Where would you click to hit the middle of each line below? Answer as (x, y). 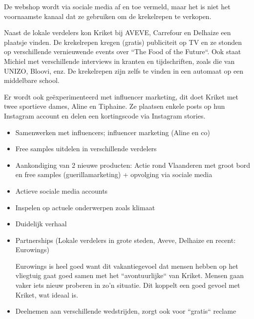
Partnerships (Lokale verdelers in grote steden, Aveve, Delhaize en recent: (126, 240)
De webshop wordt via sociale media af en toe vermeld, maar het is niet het (117, 6)
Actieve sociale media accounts (62, 190)
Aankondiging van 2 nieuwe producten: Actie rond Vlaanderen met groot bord (133, 165)
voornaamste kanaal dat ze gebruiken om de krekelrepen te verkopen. (108, 16)
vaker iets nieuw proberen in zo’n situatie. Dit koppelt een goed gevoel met (128, 285)
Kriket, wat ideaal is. (47, 294)
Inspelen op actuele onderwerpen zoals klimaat (85, 207)
